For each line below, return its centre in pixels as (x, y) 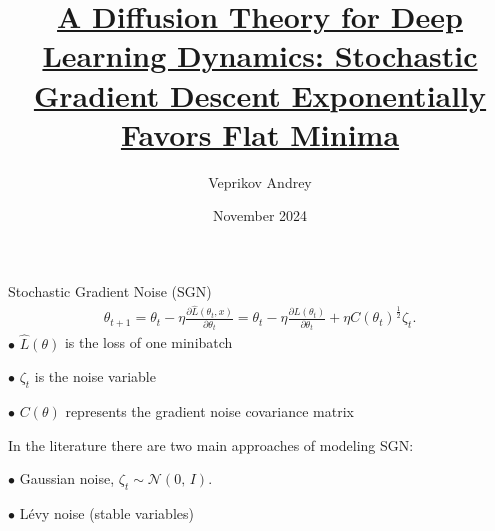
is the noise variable (95, 376)
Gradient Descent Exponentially (260, 94)
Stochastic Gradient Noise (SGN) (110, 290)
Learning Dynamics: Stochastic (260, 55)
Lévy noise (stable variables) (106, 512)
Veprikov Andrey (260, 181)
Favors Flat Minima (260, 133)
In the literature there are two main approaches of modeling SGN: (211, 444)
